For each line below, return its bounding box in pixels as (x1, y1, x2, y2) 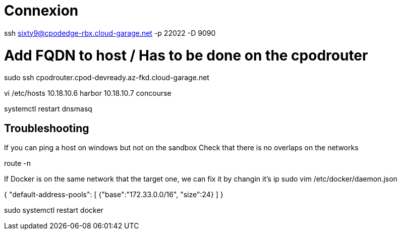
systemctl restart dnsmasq (4, 104, 92, 113)
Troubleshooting (4, 122, 89, 135)
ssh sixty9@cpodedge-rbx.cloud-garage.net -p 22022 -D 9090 (4, 28, 216, 37)
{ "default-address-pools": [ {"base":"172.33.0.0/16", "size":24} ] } (4, 190, 223, 199)
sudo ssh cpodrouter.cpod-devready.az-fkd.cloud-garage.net (4, 73, 209, 82)
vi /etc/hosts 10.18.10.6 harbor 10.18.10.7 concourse (4, 89, 171, 98)
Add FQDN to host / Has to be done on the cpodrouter (4, 46, 368, 64)
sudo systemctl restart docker (4, 206, 103, 215)
